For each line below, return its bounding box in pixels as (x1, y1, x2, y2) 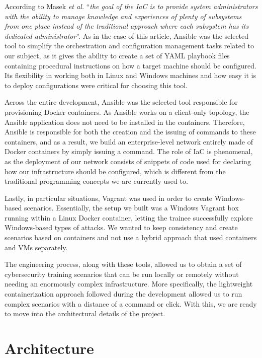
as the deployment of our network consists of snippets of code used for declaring (5, 156, 251, 166)
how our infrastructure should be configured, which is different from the (5, 166, 226, 176)
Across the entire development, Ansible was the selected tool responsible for (5, 97, 238, 107)
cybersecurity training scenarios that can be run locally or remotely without (5, 268, 239, 279)
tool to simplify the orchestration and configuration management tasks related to (5, 40, 254, 51)
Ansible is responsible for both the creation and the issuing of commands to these (5, 126, 256, 137)
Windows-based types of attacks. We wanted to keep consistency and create (5, 222, 238, 233)
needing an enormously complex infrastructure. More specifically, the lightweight (5, 278, 253, 289)
